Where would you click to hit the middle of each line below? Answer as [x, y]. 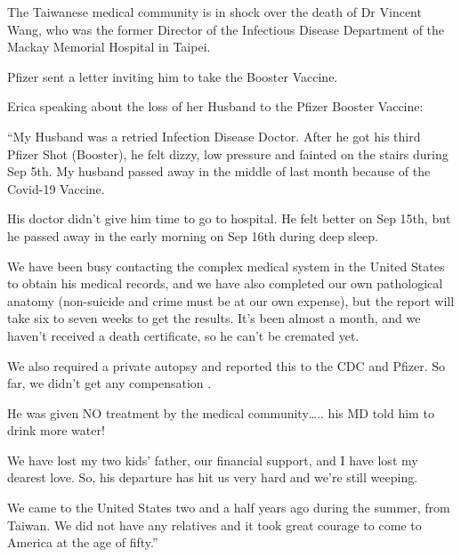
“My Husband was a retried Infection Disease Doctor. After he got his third [214, 136]
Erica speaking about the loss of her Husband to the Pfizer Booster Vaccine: [215, 106]
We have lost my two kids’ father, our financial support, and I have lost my [213, 460]
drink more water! [56, 430]
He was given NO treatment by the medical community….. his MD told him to [221, 412]
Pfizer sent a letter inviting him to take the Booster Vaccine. [173, 76]
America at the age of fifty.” [83, 542]
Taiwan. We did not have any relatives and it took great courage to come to [214, 525]
